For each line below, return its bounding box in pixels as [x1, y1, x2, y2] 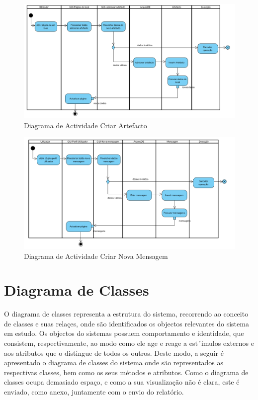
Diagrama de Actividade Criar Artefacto [24, 120, 147, 130]
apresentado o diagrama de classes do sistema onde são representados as [4, 357, 224, 368]
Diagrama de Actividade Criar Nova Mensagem [24, 250, 168, 261]
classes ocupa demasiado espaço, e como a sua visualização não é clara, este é [4, 377, 240, 387]
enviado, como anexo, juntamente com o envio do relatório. [4, 387, 184, 397]
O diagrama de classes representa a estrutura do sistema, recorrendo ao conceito [4, 309, 249, 319]
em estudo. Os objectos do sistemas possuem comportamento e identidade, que [4, 328, 244, 338]
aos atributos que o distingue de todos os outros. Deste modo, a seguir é [4, 347, 224, 358]
